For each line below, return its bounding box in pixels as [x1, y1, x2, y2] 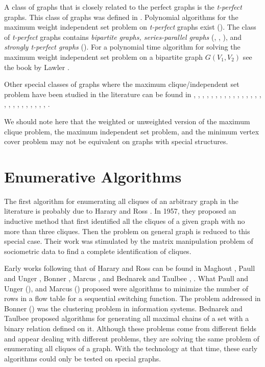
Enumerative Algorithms [4, 166, 182, 187]
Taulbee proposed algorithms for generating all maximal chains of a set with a [4, 313, 249, 324]
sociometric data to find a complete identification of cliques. [4, 245, 191, 256]
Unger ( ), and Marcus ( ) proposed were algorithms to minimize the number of [4, 283, 249, 293]
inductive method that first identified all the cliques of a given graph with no [4, 216, 245, 226]
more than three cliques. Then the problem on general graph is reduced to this [4, 225, 250, 236]
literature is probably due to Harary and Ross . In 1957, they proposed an [4, 205, 236, 216]
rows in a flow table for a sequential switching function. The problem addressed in [4, 293, 261, 304]
